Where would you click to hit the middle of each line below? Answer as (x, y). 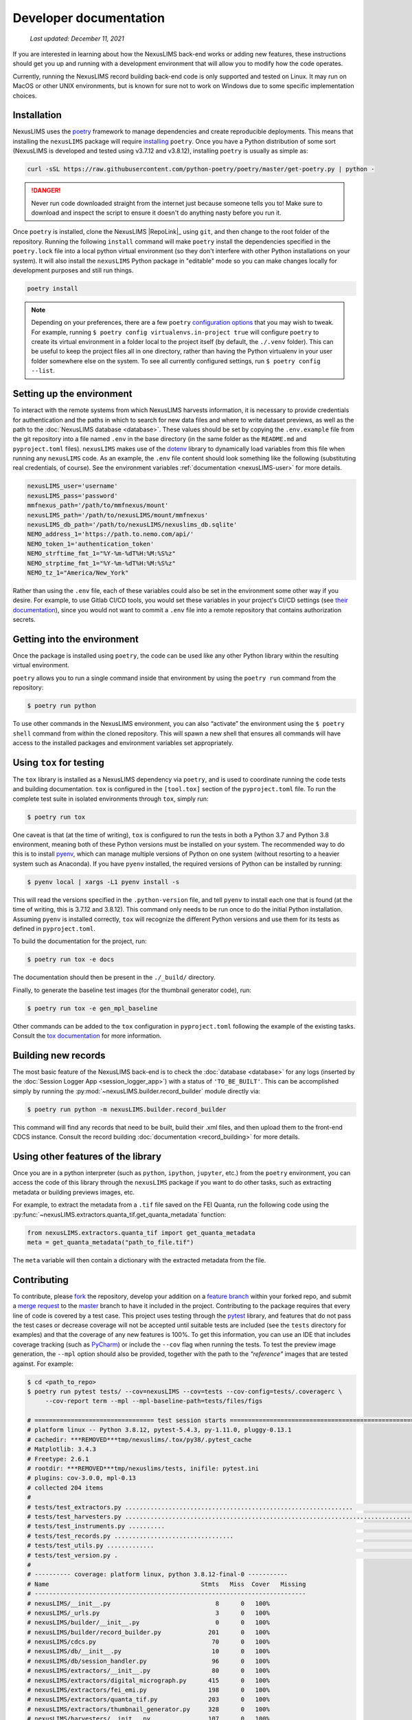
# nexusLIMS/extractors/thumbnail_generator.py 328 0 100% (149, 1709)
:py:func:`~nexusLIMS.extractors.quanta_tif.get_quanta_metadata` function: (119, 1214)
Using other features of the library (87, 1156)
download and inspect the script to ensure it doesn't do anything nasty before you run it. (156, 213)
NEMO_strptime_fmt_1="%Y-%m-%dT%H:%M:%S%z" (102, 563)
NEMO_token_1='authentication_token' (91, 544)
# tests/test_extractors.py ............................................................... (190, 1507)
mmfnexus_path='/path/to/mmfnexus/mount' (98, 505)
